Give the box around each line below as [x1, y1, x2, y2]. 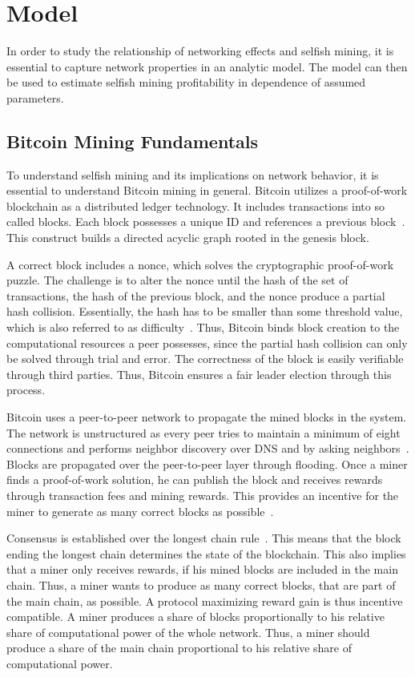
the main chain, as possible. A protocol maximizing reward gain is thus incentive [6, 592, 403, 609]
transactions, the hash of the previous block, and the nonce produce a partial [6, 287, 385, 304]
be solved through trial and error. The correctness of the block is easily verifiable [6, 350, 404, 367]
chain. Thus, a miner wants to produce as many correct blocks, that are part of [6, 576, 396, 593]
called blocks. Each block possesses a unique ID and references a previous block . [6, 213, 405, 230]
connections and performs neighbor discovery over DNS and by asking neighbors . [6, 440, 409, 457]
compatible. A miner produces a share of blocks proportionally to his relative [6, 608, 385, 625]
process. [6, 381, 46, 398]
